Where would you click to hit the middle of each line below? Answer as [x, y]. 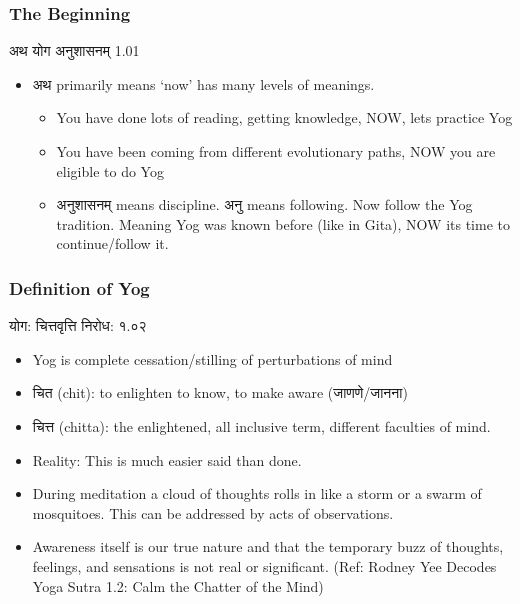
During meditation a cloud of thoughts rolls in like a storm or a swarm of [257, 493]
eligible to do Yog [110, 170]
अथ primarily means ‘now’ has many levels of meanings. [203, 83]
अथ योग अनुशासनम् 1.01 [74, 50]
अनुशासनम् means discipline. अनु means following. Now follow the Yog [264, 204]
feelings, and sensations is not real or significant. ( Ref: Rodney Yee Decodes [264, 565]
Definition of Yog [79, 287]
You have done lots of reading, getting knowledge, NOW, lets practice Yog [284, 117]
